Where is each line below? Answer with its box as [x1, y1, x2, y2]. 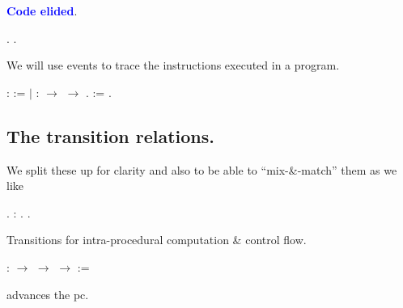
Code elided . [6, 2, 78, 19]
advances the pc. [6, 285, 89, 302]
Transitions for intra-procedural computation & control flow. [6, 231, 307, 248]
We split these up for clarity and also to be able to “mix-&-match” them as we [6, 161, 397, 178]
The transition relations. [6, 123, 214, 148]
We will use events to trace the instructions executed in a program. [6, 57, 340, 74]
